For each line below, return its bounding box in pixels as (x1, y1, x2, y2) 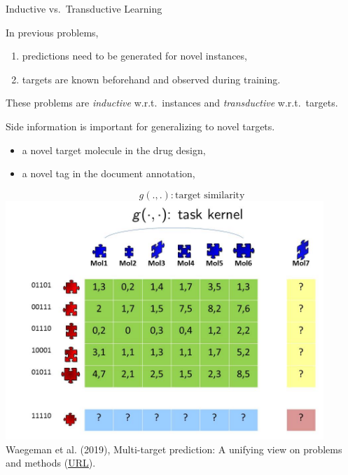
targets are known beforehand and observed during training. (22, 71, 281, 86)
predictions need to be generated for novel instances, (22, 48, 247, 63)
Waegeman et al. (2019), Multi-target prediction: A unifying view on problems (6, 441, 342, 456)
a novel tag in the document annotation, (22, 166, 195, 181)
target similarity (175, 190, 245, 200)
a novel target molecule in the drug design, (22, 142, 206, 157)
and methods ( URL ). (6, 455, 96, 470)
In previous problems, (6, 25, 99, 39)
